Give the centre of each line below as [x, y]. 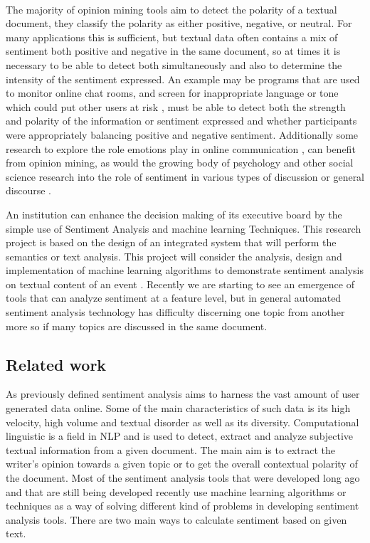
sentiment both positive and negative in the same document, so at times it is [173, 51]
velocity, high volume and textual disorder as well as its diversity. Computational [183, 422]
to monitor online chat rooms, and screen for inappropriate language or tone [172, 93]
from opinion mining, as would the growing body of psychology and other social [180, 163]
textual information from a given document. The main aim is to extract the [170, 449]
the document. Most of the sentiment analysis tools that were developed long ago [183, 478]
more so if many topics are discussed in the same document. [137, 326]
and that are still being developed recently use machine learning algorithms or [176, 491]
